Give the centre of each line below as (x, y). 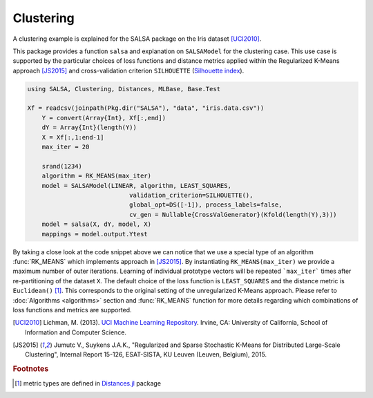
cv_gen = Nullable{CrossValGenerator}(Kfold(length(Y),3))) (233, 215)
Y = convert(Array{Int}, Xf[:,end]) (104, 118)
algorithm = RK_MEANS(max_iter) (97, 176)
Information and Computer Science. (76, 332)
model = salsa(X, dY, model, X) (97, 224)
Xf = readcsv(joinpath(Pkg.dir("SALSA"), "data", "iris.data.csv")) (146, 108)
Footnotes (31, 369)
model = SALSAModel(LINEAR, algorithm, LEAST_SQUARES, (136, 186)
